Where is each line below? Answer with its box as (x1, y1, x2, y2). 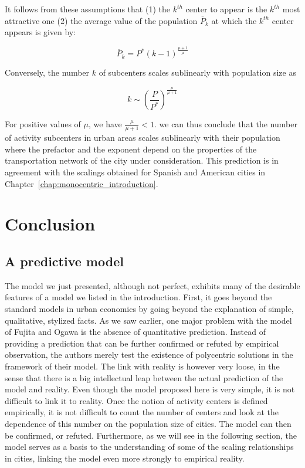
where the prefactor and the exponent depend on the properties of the (5, 143, 257, 155)
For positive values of (5, 118, 81, 130)
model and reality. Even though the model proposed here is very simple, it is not (5, 383, 295, 395)
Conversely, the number (5, 66, 90, 79)
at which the (211, 14, 257, 26)
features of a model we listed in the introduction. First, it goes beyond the (5, 291, 272, 303)
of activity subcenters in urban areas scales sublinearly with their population (5, 131, 280, 144)
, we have (89, 118, 122, 130)
